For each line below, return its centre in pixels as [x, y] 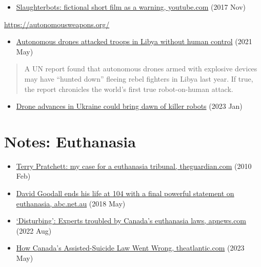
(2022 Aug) [34, 230]
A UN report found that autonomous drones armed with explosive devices [141, 69]
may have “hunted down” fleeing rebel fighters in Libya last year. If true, [139, 78]
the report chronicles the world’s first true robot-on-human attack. [129, 89]
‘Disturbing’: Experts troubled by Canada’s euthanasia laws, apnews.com [131, 221]
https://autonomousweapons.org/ [57, 24]
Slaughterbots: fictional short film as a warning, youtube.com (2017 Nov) [131, 7]
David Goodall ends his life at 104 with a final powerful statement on [125, 193]
